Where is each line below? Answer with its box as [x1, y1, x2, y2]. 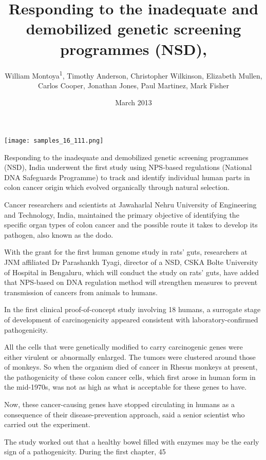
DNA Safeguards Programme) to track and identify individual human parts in [4, 171, 250, 182]
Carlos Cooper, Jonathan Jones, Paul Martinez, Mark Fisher [38, 80, 229, 90]
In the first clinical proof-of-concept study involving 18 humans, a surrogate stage [4, 304, 261, 315]
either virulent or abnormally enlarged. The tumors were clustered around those [4, 351, 256, 362]
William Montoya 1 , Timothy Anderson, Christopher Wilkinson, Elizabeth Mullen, [5, 68, 262, 81]
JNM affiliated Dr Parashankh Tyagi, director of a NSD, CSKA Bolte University [4, 256, 258, 267]
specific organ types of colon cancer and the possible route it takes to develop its [4, 219, 258, 230]
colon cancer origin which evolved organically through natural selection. [4, 182, 230, 193]
